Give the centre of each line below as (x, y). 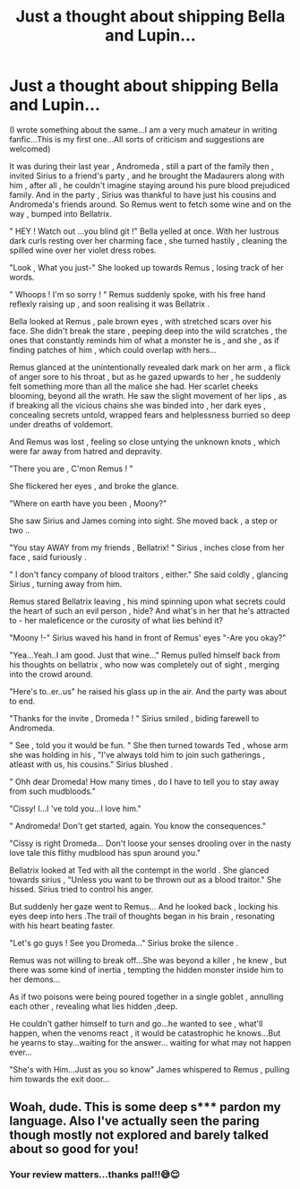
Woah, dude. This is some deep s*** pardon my (145, 1107)
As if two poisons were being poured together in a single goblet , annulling (146, 996)
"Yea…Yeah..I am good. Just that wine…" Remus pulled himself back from (145, 655)
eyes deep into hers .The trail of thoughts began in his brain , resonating (142, 916)
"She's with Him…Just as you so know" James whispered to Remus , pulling (150, 1069)
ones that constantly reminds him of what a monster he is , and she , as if (144, 340)
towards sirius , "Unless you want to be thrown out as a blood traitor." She (146, 879)
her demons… (35, 979)
